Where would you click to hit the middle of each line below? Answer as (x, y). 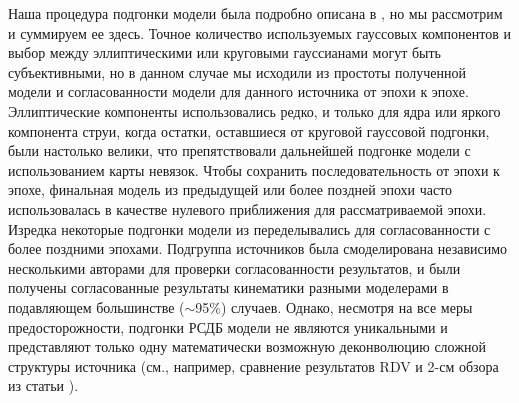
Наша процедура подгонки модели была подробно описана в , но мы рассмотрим (255, 13)
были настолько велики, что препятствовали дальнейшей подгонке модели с (239, 150)
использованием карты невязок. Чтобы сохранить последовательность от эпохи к (254, 169)
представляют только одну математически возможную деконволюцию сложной (247, 346)
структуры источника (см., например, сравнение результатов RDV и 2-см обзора (253, 365)
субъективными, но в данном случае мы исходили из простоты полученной (237, 71)
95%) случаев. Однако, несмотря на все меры (334, 306)
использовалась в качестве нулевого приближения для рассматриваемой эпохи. (247, 208)
